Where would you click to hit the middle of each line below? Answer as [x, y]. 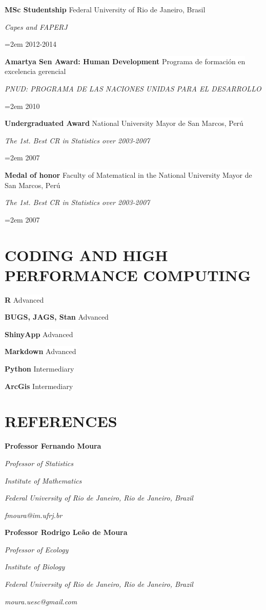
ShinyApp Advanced [39, 334]
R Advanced [24, 299]
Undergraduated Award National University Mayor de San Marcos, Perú [124, 123]
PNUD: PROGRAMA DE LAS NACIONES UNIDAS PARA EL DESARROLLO [133, 88]
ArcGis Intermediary [39, 386]
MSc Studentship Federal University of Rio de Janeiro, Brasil [105, 9]
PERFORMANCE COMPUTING [128, 275]
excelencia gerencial [35, 71]
